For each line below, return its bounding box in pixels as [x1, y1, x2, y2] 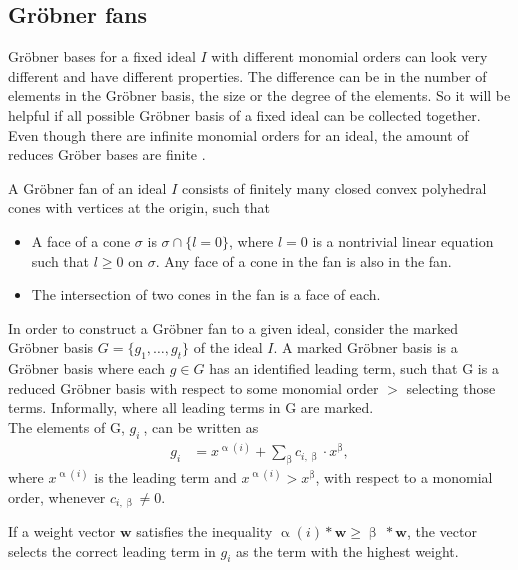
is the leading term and [94, 467, 237, 488]
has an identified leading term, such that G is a [209, 358, 499, 379]
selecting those [406, 377, 496, 398]
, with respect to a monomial [315, 467, 493, 488]
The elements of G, [8, 416, 125, 437]
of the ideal [193, 337, 263, 358]
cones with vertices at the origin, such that [8, 197, 271, 218]
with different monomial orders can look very [211, 46, 488, 67]
